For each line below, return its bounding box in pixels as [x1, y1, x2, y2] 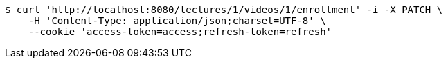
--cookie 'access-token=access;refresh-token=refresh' [28, 26, 332, 37]
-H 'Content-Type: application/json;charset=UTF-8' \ [28, 15, 326, 26]
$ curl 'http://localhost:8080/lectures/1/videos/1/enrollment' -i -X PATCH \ [5, 4, 443, 15]
